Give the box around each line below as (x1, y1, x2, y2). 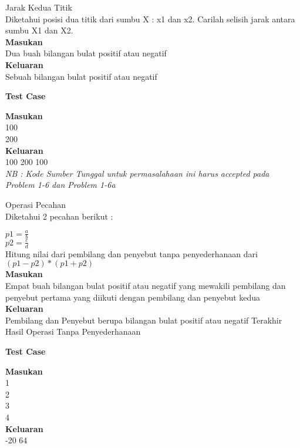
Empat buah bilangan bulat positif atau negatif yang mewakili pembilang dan (5, 279, 286, 291)
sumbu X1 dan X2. (5, 24, 73, 36)
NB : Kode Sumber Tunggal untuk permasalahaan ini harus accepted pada (5, 167, 269, 179)
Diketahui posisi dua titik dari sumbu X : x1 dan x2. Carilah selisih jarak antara (5, 12, 295, 25)
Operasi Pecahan (5, 198, 66, 210)
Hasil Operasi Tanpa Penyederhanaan (5, 325, 141, 338)
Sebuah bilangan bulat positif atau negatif (5, 70, 157, 82)
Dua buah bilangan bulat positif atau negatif (5, 47, 167, 59)
